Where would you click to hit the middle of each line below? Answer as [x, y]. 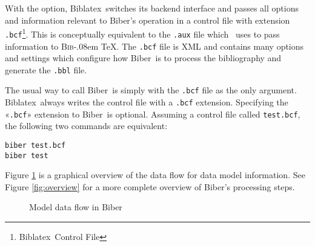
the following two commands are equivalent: [86, 126]
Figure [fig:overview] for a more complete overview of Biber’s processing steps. [150, 186]
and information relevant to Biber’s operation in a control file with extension [148, 20]
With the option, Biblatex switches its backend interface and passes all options [152, 8]
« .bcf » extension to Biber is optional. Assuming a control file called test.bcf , [153, 114]
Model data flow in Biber [76, 207]
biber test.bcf [35, 145]
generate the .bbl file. [46, 69]
